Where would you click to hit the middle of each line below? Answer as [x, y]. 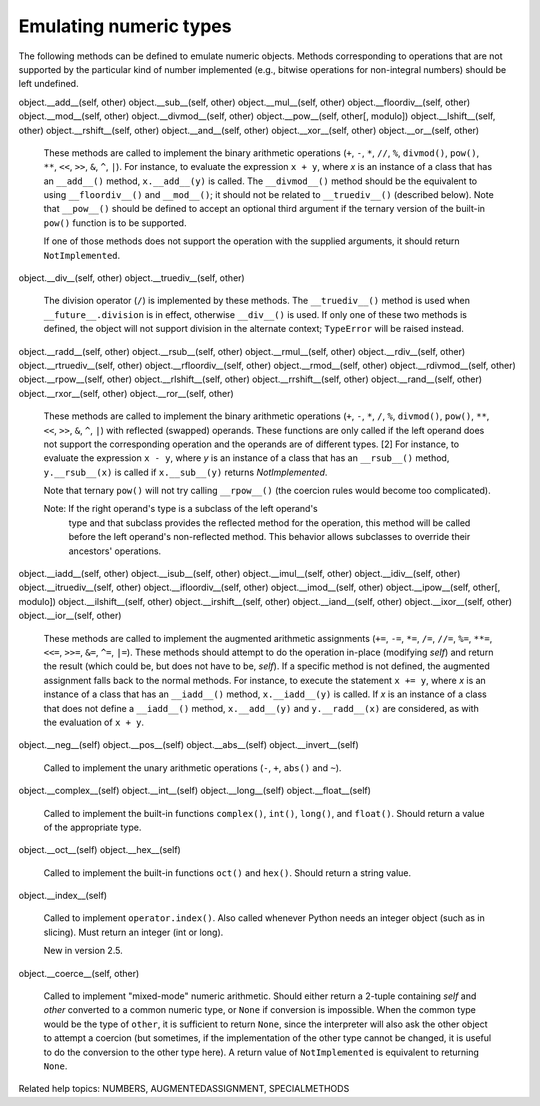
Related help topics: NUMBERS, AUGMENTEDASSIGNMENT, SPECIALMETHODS [184, 1089]
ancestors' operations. [115, 551]
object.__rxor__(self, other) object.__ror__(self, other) [126, 393]
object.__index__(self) [63, 896]
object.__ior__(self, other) [70, 616]
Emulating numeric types [125, 26]
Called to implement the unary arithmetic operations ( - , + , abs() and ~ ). [192, 767]
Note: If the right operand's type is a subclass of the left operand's [181, 509]
